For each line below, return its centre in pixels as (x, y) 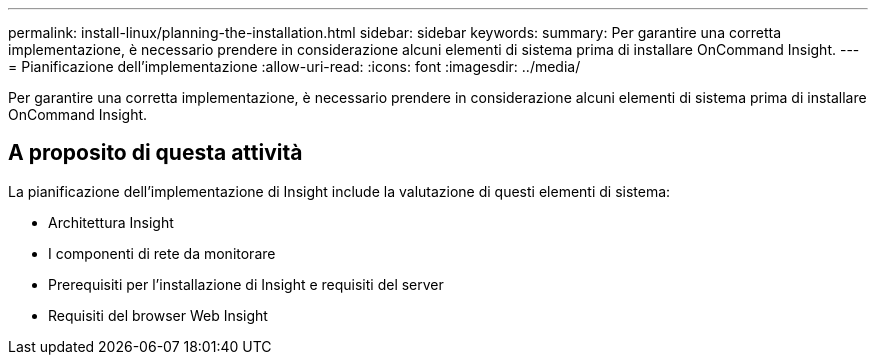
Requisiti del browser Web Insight (158, 315)
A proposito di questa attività (155, 153)
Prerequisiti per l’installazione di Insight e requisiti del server (246, 284)
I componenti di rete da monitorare (162, 253)
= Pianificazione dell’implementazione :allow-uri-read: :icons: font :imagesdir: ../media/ (294, 66)
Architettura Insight (111, 222)
